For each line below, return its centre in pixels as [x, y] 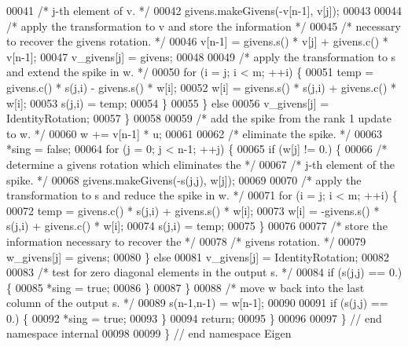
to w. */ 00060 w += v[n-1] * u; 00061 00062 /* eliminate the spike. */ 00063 [195, 133]
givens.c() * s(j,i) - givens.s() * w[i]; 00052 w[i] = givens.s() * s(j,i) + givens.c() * [202, 87]
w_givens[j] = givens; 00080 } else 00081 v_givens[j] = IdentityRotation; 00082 [198, 256]
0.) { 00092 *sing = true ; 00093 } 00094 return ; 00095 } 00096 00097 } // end [194, 318]
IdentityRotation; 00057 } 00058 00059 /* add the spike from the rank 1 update [199, 118]
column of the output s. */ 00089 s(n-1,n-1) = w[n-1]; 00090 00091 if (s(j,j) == [197, 303]
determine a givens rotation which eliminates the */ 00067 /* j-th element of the [201, 164]
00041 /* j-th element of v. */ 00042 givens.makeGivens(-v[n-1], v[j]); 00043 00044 [204, 10]
